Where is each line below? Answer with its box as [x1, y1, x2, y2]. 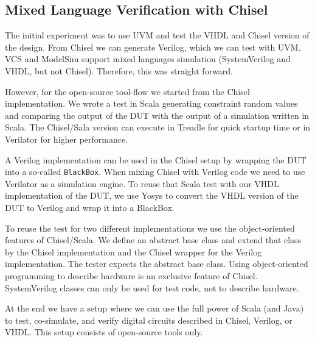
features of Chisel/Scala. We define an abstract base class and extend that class [5, 233, 302, 246]
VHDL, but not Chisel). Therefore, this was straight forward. [5, 64, 234, 77]
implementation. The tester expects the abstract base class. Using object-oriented [5, 257, 308, 270]
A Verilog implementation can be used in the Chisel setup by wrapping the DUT [5, 153, 306, 166]
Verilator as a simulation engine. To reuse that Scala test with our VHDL [5, 177, 279, 190]
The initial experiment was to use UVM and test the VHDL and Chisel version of [5, 29, 310, 41]
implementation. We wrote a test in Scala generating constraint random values [5, 97, 298, 110]
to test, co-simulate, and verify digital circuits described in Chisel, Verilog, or [5, 313, 292, 326]
